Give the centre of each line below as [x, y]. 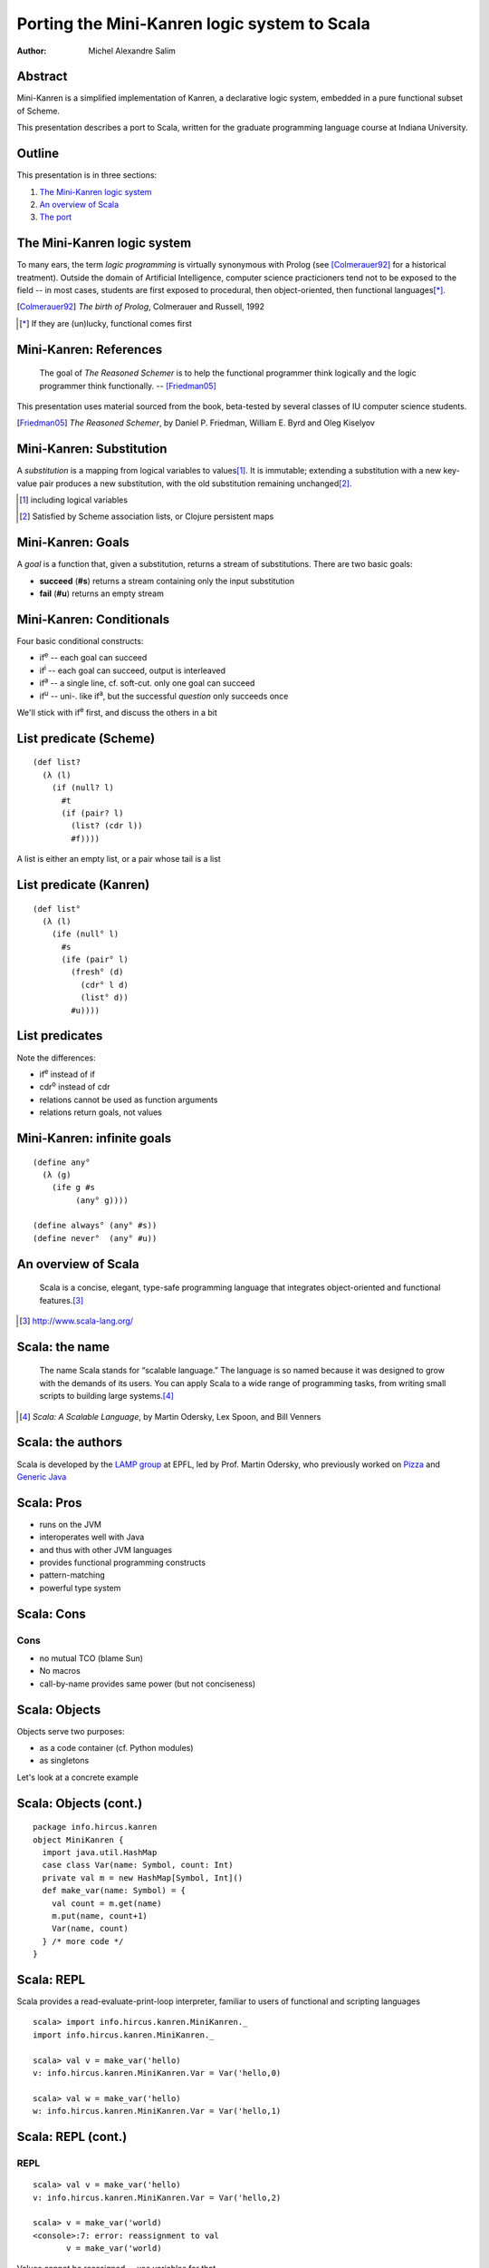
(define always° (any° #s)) [95, 1226]
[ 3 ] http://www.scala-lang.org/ [77, 1321]
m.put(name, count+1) [100, 1916]
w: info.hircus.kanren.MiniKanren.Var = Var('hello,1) [157, 2111]
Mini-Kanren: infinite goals [94, 1138]
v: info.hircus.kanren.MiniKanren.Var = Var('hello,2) [157, 2197]
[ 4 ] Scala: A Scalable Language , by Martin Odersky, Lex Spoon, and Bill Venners [170, 1416]
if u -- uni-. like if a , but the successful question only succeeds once [164, 695]
